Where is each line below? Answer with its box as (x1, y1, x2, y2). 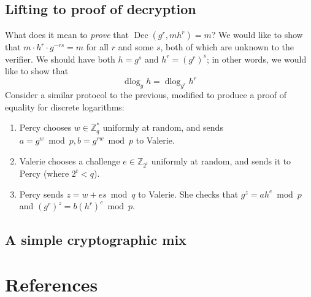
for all (86, 40, 109, 53)
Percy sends (19, 187, 64, 200)
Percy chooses (19, 121, 72, 134)
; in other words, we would (206, 52, 307, 65)
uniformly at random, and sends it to (151, 154, 291, 167)
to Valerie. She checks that (138, 187, 239, 200)
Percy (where (19, 167, 69, 180)
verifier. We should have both (5, 52, 115, 65)
